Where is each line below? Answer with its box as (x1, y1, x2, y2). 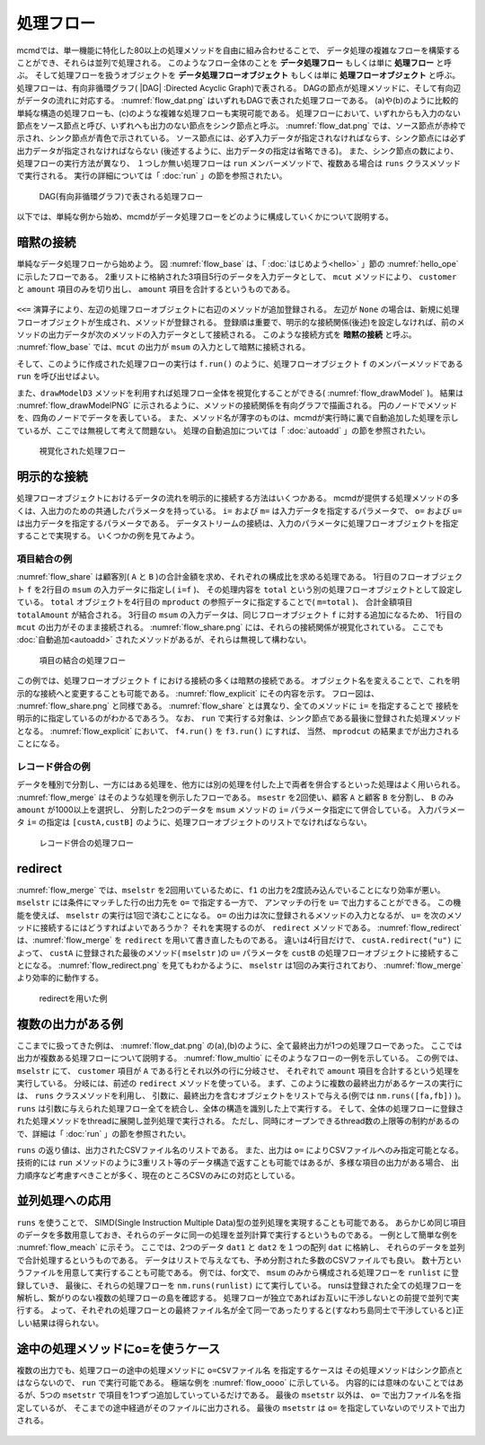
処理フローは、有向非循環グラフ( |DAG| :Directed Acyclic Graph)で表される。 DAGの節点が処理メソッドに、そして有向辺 (16, 82, 462, 93)
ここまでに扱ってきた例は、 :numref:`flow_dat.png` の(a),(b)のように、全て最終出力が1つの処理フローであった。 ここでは (16, 1040, 463, 1051)
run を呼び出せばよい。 (16, 371, 105, 382)
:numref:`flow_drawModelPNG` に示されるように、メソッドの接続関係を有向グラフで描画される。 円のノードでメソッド (16, 400, 458, 411)
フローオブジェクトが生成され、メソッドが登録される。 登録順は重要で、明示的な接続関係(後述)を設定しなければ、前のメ (16, 316, 465, 327)
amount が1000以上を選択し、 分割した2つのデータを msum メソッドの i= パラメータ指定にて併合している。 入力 (16, 804, 435, 815)
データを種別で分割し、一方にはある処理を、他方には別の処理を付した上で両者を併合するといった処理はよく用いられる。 (16, 779, 465, 790)
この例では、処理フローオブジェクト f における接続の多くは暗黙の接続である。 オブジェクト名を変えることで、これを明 (16, 675, 460, 687)
